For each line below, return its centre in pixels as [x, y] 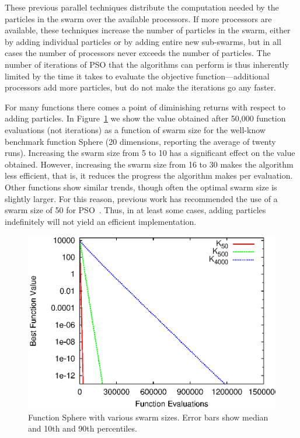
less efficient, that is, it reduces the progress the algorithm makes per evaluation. [149, 175]
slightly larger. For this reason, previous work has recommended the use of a [141, 198]
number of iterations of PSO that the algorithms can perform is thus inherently [147, 64]
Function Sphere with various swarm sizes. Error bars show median [148, 417]
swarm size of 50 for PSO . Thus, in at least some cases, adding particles [135, 210]
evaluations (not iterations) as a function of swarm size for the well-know [135, 129]
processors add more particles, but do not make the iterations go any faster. [141, 87]
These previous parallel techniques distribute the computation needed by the [142, 7]
